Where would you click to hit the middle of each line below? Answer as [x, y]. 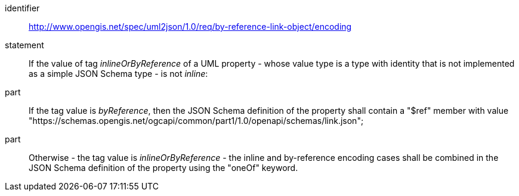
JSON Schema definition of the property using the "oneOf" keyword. [163, 168]
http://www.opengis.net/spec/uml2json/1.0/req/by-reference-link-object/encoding [190, 27]
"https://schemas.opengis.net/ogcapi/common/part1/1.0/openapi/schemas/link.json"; [196, 121]
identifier [22, 8]
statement [24, 45]
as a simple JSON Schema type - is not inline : [118, 74]
